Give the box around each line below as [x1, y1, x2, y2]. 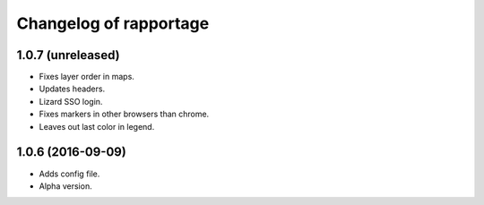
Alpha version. [39, 180, 93, 192]
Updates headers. [39, 83, 106, 94]
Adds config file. [39, 168, 100, 179]
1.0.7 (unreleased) [16, 47, 120, 63]
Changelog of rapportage [16, 13, 210, 33]
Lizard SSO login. [39, 96, 103, 107]
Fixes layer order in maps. [39, 72, 134, 82]
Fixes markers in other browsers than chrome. [39, 108, 210, 120]
